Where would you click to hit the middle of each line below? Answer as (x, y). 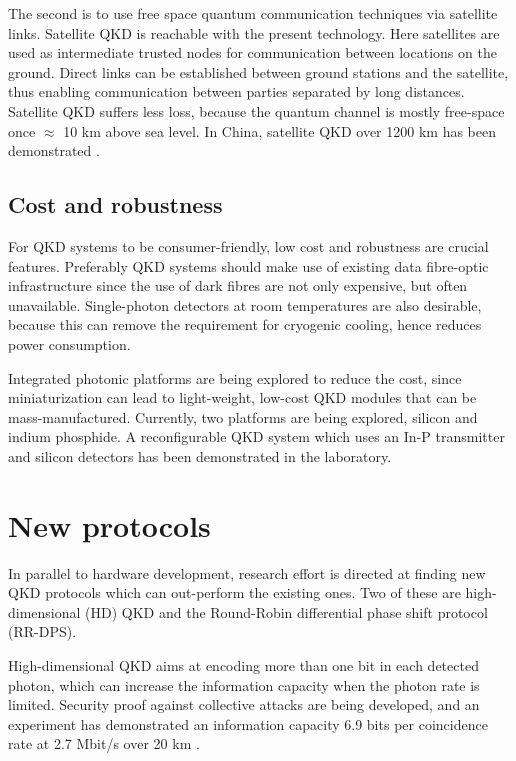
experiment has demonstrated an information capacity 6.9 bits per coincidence (248, 723)
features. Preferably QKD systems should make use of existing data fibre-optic (248, 265)
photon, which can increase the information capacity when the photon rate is (244, 684)
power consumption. (69, 343)
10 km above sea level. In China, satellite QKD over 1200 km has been (279, 130)
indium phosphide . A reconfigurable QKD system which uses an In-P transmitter (256, 436)
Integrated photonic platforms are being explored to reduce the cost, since (235, 377)
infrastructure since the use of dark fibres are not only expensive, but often (238, 285)
